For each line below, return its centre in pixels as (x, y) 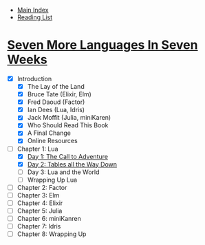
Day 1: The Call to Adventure (68, 156)
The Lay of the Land (56, 86)
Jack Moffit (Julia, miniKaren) (69, 118)
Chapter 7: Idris (39, 226)
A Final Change (49, 133)
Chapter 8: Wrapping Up (52, 234)
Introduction (34, 78)
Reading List (35, 17)
